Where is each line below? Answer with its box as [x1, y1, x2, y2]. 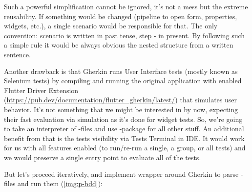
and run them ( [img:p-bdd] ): [18, 178, 103, 189]
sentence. [4, 49, 31, 59]
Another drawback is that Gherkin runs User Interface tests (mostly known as [4, 66, 238, 76]
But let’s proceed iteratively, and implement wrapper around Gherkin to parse [4, 168, 239, 179]
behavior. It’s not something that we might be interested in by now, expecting [4, 104, 238, 114]
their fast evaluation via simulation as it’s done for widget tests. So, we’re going [4, 114, 243, 124]
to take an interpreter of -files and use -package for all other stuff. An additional [4, 123, 244, 134]
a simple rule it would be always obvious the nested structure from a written [4, 40, 233, 50]
